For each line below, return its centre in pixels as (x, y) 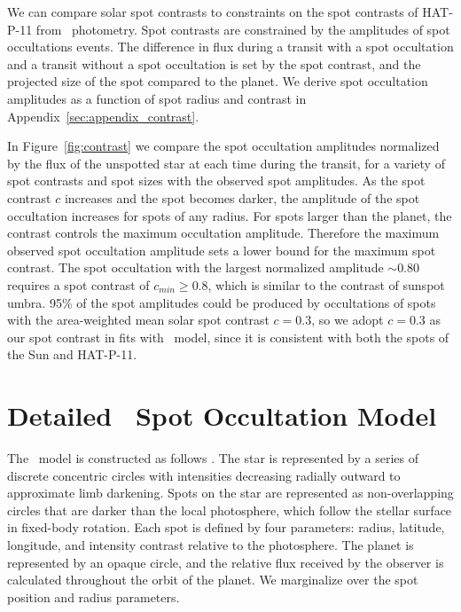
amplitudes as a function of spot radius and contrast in (157, 98)
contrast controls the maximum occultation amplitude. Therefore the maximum (223, 233)
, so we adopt (348, 320)
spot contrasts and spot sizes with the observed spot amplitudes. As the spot (216, 180)
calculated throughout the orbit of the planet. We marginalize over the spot (213, 580)
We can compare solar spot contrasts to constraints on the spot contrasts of (213, 12)
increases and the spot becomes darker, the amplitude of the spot (242, 197)
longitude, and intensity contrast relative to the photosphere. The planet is (211, 544)
